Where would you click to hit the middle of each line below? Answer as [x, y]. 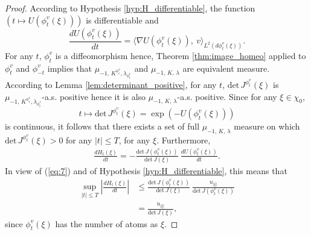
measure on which [267, 126]
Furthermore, [186, 139]
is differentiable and [122, 20]
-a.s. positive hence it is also [94, 96]
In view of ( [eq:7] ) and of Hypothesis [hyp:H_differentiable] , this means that [146, 171]
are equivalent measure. [226, 68]
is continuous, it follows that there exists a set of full [102, 126]
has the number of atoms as [107, 223]
